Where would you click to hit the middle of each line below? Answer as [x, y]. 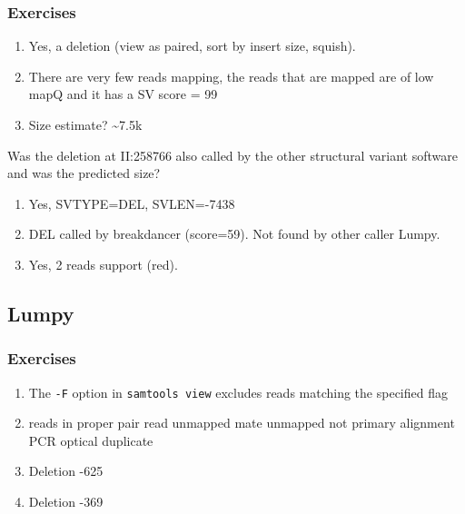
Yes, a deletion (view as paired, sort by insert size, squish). [192, 46]
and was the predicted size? [84, 173]
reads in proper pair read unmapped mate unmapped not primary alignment [242, 423]
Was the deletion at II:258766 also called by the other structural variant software [232, 155]
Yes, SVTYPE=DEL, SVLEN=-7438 [132, 203]
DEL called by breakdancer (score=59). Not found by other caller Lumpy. [234, 234]
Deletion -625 [66, 471]
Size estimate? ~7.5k [85, 124]
